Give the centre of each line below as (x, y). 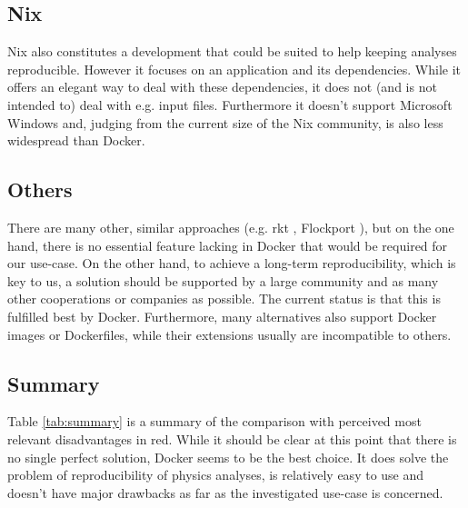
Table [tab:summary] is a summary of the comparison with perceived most (214, 421)
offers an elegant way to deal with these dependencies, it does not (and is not (222, 87)
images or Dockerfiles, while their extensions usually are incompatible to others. (229, 334)
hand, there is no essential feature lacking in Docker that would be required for (228, 245)
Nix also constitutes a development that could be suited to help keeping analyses (232, 51)
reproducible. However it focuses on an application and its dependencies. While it (234, 69)
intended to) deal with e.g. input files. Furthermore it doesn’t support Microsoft (230, 104)
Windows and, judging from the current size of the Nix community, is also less (225, 122)
